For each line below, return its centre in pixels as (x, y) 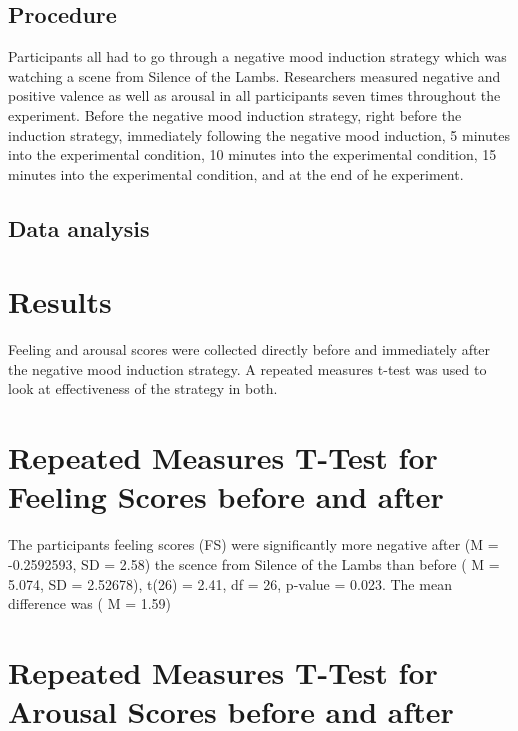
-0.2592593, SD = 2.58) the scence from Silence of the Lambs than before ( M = (254, 563)
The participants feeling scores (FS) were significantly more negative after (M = (253, 544)
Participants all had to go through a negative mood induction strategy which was (257, 56)
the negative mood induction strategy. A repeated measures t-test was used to (247, 368)
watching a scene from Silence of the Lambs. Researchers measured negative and (254, 75)
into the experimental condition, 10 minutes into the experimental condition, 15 (252, 154)
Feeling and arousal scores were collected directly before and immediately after (249, 349)
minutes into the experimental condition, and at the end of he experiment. (236, 173)
